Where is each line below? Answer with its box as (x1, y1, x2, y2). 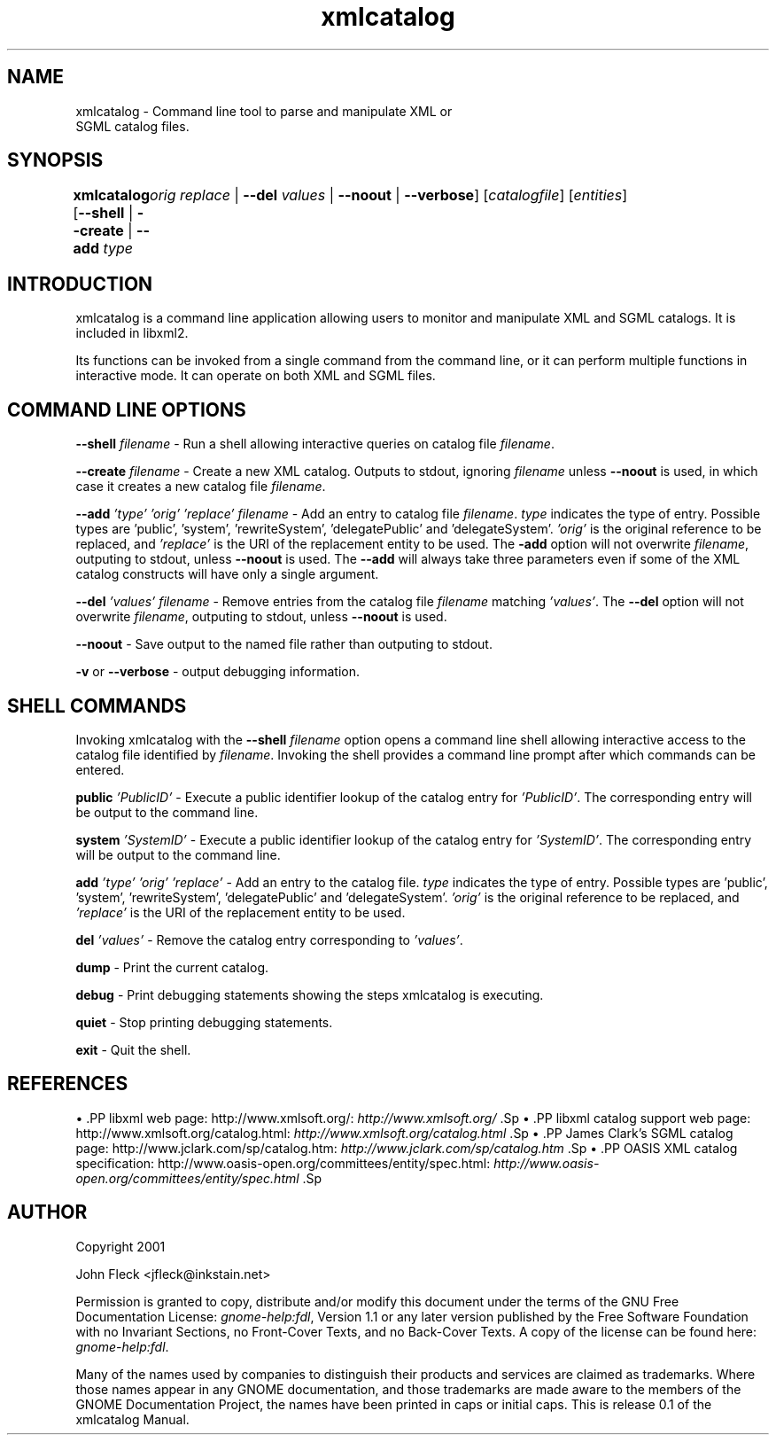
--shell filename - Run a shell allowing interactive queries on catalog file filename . (75, 436, 555, 452)
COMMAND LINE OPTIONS (7, 398, 246, 421)
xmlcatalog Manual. (75, 1411, 190, 1427)
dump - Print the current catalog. (75, 959, 269, 975)
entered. (75, 761, 125, 777)
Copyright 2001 (75, 1238, 166, 1254)
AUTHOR (7, 1201, 88, 1224)
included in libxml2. (75, 325, 189, 341)
